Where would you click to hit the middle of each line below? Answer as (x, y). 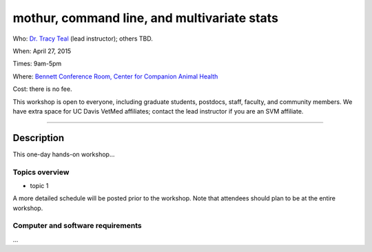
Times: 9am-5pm (37, 64)
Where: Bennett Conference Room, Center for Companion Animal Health (115, 76)
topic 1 (39, 185)
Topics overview (41, 172)
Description (39, 138)
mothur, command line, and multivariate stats (146, 18)
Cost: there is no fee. (42, 89)
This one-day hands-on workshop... (64, 154)
